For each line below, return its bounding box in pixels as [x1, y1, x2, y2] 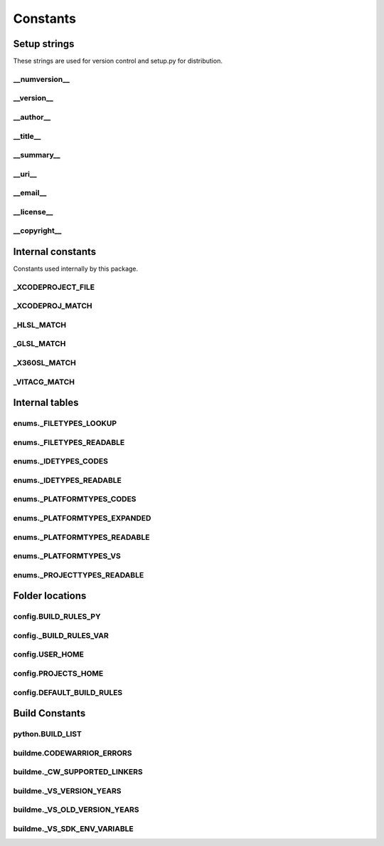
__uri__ [13, 169, 37, 179]
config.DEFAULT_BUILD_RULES [13, 687, 123, 697]
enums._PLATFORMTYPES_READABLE [13, 532, 150, 542]
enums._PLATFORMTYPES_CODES [13, 494, 137, 504]
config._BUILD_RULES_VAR [13, 630, 110, 640]
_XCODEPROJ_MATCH [13, 301, 92, 311]
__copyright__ [13, 226, 62, 236]
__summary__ [13, 150, 60, 160]
